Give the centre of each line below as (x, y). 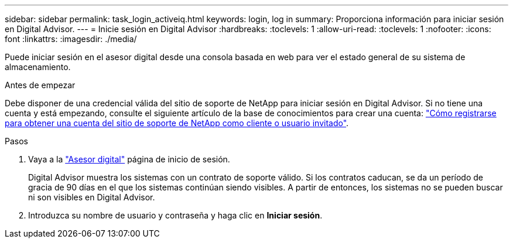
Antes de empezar (40, 85)
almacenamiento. (38, 67)
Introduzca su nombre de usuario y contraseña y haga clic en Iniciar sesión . (175, 215)
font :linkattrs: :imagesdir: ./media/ (71, 39)
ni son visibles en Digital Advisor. (92, 197)
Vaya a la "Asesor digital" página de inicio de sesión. (129, 159)
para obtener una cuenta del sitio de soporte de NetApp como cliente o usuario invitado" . (177, 123)
